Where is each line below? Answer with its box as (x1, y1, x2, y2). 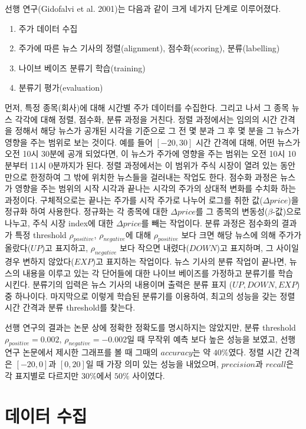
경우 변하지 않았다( (5, 255, 74, 268)
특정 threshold (15, 228, 67, 240)
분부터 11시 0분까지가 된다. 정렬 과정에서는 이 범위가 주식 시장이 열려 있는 (5, 159, 278, 171)
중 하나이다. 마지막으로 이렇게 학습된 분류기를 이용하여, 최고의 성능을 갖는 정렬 (5, 289, 295, 302)
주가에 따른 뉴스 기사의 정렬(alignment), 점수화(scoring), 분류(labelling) (18, 42, 280, 54)
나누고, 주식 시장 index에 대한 (5, 216, 114, 229)
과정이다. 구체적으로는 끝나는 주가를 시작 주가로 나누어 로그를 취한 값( (5, 193, 263, 206)
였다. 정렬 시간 (228, 346, 282, 358)
